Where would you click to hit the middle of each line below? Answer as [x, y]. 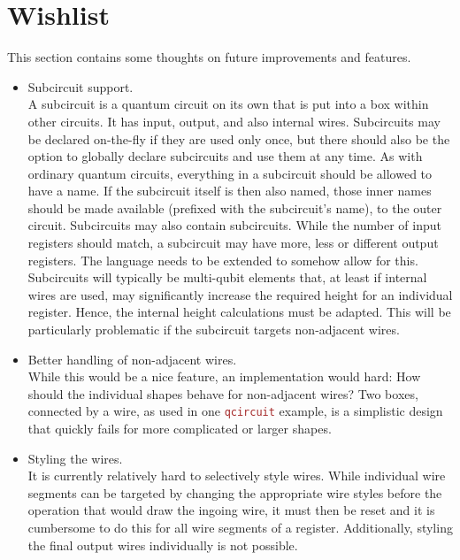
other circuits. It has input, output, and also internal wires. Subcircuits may [234, 121]
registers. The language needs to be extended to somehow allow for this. [223, 260]
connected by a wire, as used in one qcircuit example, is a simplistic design [235, 411]
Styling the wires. [75, 458]
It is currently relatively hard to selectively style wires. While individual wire [237, 476]
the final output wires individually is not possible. [163, 545]
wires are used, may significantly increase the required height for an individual [240, 294]
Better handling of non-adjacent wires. [132, 359]
